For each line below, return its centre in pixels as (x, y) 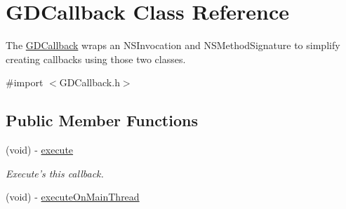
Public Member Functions (102, 120)
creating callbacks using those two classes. (96, 59)
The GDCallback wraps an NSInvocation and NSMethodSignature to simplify (173, 45)
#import (25, 82)
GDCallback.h (89, 82)
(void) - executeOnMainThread (73, 197)
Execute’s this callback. (55, 173)
